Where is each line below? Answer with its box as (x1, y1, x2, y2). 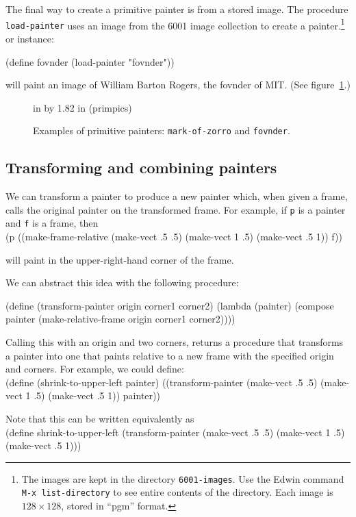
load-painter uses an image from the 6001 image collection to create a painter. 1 (5, 16, 345, 32)
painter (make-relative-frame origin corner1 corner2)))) (5, 312, 236, 326)
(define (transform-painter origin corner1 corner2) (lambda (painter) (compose (5, 298, 334, 312)
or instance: (5, 31, 54, 45)
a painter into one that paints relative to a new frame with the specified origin (5, 348, 334, 362)
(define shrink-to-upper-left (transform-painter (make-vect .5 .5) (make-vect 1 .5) (5, 425, 345, 439)
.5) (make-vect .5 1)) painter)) (34, 388, 160, 403)
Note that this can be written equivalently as (5, 411, 194, 425)
